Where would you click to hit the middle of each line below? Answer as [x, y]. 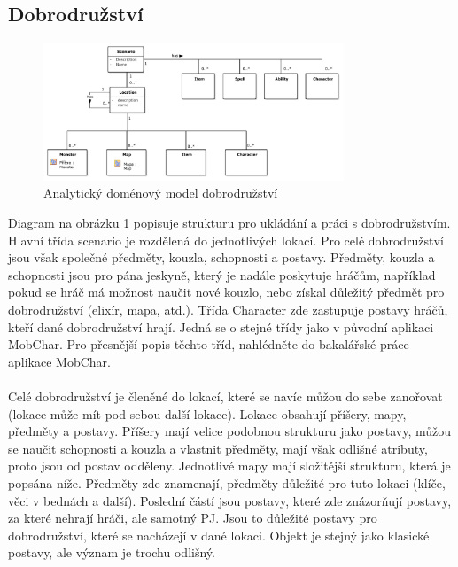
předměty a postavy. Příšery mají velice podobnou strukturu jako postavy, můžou [230, 431]
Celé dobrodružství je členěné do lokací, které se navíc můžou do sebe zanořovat [225, 396]
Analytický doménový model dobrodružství [161, 193]
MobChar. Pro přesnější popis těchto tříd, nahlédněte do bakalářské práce [209, 344]
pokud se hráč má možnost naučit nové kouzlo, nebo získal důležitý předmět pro [226, 292]
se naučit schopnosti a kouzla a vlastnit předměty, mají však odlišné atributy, [218, 448]
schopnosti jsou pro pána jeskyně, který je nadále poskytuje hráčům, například [222, 274]
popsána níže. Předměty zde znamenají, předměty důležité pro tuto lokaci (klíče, [227, 482]
